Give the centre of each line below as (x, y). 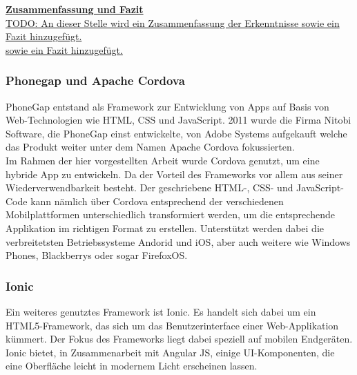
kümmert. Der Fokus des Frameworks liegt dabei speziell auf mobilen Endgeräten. (179, 339)
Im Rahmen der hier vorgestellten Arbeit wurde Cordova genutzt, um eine (163, 160)
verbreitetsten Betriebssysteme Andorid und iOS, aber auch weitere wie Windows (178, 241)
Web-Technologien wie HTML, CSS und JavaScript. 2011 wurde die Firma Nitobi (178, 120)
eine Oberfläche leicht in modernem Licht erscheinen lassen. (132, 366)
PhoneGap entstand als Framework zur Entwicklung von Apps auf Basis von (167, 106)
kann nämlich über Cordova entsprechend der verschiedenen (157, 201)
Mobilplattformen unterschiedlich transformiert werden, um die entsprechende (170, 214)
